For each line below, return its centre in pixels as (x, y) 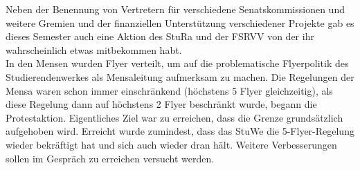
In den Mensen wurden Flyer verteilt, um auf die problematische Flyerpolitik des (177, 63)
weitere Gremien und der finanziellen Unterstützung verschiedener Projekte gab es (180, 22)
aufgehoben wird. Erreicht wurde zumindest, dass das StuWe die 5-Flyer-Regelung (180, 131)
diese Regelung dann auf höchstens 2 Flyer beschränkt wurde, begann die (161, 104)
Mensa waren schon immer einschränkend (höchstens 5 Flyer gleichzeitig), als (169, 90)
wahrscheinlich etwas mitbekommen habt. (94, 49)
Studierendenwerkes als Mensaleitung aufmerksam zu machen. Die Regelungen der (180, 76)
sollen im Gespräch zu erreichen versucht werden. (110, 158)
